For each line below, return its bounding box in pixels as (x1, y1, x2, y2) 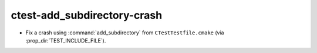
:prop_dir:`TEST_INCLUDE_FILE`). (25, 37, 106, 44)
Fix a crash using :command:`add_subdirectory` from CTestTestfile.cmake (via (25, 29, 224, 36)
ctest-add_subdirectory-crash (11, 9, 163, 22)
